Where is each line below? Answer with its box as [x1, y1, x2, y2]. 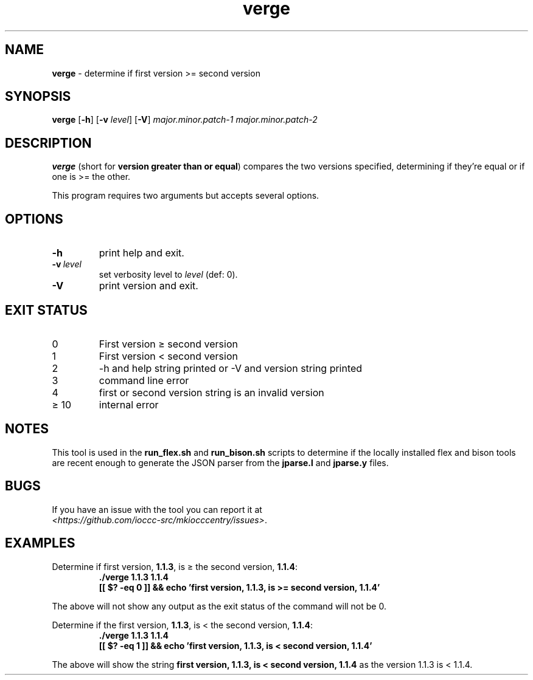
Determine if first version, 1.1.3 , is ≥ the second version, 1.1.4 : [52, 561, 298, 572]
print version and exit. [99, 280, 198, 292]
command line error [99, 374, 189, 386]
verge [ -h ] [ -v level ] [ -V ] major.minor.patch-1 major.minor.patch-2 [52, 114, 318, 125]
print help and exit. [99, 247, 184, 259]
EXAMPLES [5, 535, 75, 551]
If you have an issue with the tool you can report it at [52, 504, 262, 515]
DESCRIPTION [5, 135, 92, 151]
